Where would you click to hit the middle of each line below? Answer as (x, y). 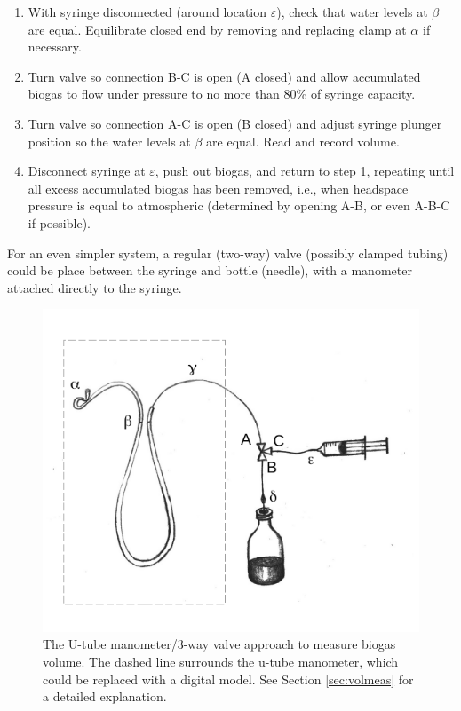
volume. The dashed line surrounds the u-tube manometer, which (221, 661)
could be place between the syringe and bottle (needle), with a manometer (210, 270)
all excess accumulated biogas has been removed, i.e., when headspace (218, 188)
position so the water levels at (109, 141)
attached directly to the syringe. (95, 287)
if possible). (59, 222)
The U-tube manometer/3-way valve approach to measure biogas (219, 644)
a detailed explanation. (105, 696)
